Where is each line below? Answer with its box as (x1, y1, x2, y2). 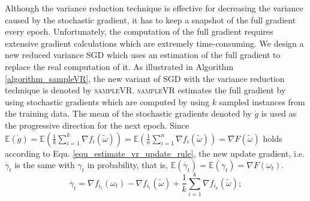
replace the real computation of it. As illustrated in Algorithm (5, 60, 234, 72)
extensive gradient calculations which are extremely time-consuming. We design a (5, 36, 304, 49)
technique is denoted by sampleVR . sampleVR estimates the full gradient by (5, 84, 286, 96)
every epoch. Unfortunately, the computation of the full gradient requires (5, 25, 273, 38)
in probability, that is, (87, 159, 168, 171)
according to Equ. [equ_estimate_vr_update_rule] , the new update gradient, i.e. (5, 147, 305, 159)
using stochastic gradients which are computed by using (5, 95, 210, 108)
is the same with (14, 159, 75, 171)
